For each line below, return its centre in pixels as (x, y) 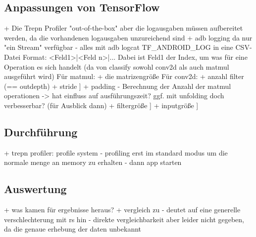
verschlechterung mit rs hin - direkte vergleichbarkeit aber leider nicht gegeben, (124, 219)
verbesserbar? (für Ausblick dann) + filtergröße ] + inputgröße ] (101, 105)
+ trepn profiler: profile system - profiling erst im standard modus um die (116, 152)
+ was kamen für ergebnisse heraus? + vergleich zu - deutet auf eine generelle (122, 210)
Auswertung (35, 189)
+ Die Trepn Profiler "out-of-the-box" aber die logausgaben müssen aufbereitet (124, 28)
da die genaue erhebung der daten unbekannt (73, 229)
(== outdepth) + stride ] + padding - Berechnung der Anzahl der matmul (118, 86)
